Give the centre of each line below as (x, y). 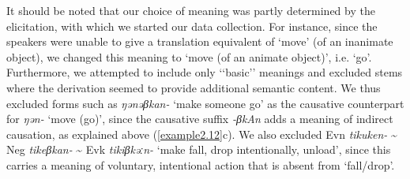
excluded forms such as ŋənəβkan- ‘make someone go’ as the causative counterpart (205, 103)
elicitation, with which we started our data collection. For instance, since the (192, 26)
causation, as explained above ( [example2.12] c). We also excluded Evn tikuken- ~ (202, 134)
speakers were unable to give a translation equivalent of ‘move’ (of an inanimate (200, 41)
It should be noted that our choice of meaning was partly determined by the (191, 10)
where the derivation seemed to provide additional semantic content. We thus (194, 87)
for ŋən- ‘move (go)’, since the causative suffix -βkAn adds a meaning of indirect (200, 119)
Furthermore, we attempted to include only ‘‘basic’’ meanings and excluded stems (205, 72)
